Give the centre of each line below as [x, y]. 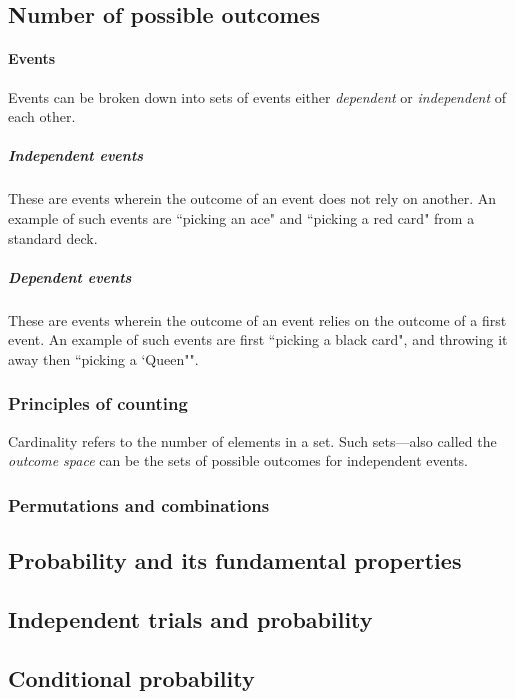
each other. [42, 116]
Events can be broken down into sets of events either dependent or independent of [257, 96]
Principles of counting [98, 403]
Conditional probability [131, 677]
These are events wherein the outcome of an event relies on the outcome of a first [257, 319]
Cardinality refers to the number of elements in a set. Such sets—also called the [252, 440]
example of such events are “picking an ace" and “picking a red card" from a [241, 217]
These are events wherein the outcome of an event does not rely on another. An [252, 198]
